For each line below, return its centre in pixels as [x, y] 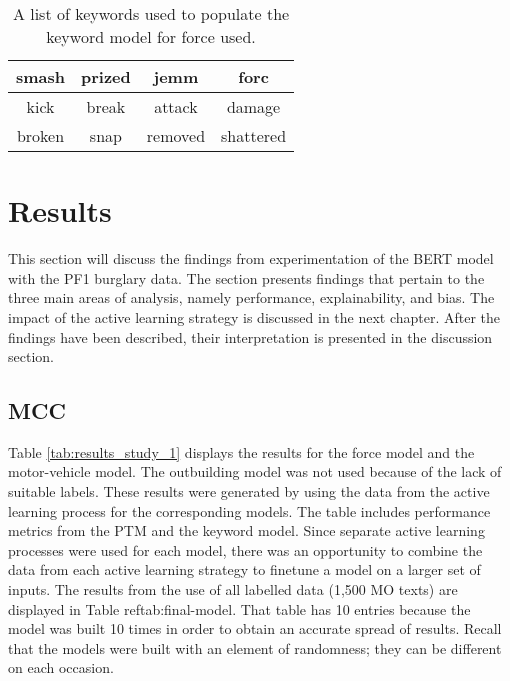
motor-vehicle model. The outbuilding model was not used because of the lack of [255, 471]
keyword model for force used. [151, 36]
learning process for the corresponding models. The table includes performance [249, 510]
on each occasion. [61, 667]
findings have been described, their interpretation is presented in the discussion [250, 336]
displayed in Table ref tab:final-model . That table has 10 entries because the [239, 608]
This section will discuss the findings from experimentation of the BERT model [251, 258]
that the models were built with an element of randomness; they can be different [255, 647]
